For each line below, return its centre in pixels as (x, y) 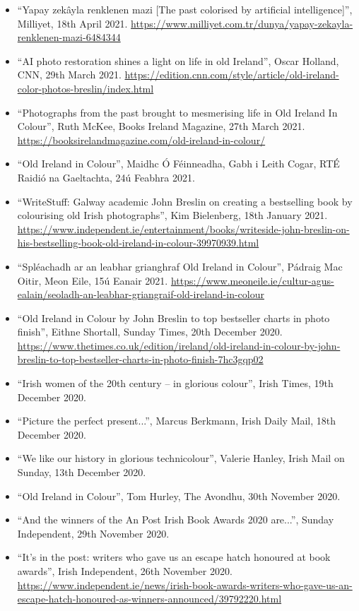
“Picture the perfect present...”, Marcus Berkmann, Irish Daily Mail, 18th (177, 421)
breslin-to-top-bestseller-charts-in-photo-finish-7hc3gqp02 (140, 359)
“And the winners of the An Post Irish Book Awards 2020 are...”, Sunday (176, 520)
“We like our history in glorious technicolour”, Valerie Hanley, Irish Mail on (181, 458)
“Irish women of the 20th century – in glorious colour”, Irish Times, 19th (175, 383)
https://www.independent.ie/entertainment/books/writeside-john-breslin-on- (183, 229)
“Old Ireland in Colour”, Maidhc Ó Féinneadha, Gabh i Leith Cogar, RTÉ (178, 164)
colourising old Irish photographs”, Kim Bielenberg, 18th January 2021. (172, 215)
